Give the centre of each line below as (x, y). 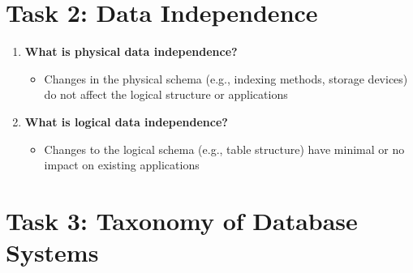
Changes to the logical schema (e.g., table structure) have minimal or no (224, 149)
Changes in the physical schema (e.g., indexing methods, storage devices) (226, 78)
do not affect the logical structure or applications (166, 94)
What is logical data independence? (126, 121)
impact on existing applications (122, 165)
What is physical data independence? (131, 51)
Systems (52, 252)
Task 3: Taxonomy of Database (182, 220)
